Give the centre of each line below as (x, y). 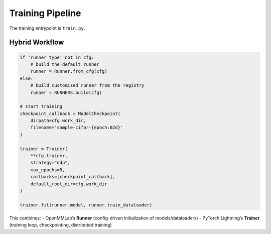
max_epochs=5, (48, 170)
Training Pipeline (45, 13)
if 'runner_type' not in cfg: (57, 57)
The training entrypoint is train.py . (47, 28)
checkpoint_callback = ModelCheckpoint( (70, 113)
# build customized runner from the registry (87, 86)
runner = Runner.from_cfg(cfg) (69, 71)
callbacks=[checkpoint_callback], (73, 177)
